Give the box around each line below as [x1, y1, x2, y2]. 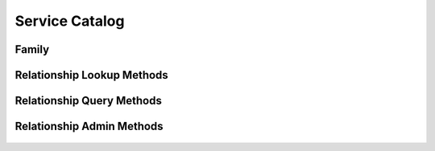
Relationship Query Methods [14, 94, 163, 108]
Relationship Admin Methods [14, 120, 164, 133]
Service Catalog [14, 12, 125, 30]
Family [14, 43, 50, 56]
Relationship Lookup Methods [14, 68, 168, 82]
